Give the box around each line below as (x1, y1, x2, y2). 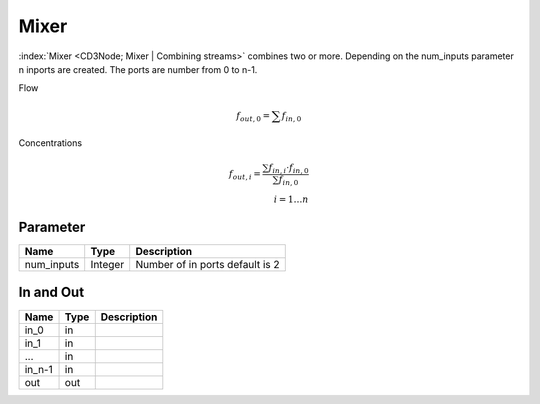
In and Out (18, 284, 85, 301)
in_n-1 (24, 362, 54, 376)
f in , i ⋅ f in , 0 (268, 162, 309, 175)
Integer (90, 258, 125, 272)
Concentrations (18, 136, 83, 149)
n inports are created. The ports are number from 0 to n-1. (18, 63, 258, 75)
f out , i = (228, 168, 262, 182)
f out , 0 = (236, 110, 270, 124)
